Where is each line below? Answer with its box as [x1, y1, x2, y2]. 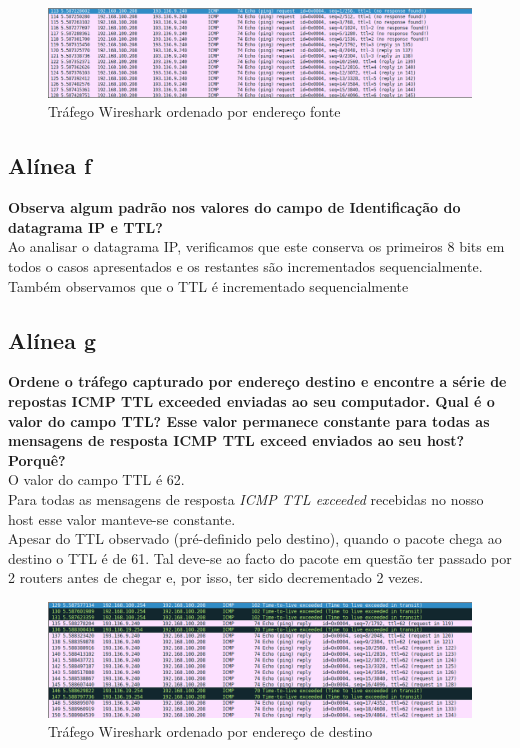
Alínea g [8, 324, 96, 355]
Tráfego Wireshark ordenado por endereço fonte [48, 101, 341, 122]
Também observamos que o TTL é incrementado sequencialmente [8, 275, 409, 296]
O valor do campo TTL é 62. [8, 469, 185, 490]
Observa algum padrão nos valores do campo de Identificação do [8, 197, 461, 218]
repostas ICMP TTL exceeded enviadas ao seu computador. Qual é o [8, 391, 495, 411]
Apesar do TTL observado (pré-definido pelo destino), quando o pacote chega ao [8, 528, 502, 549]
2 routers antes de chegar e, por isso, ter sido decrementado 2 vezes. [8, 567, 424, 588]
